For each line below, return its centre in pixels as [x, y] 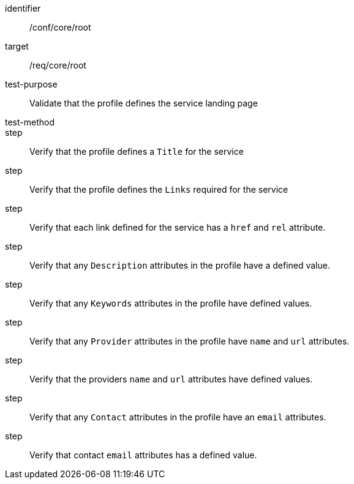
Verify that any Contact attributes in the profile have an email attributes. [178, 417]
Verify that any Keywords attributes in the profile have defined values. [171, 303]
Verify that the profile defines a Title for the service [137, 151]
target [17, 46]
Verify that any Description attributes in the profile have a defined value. [180, 265]
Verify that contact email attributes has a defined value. [143, 455]
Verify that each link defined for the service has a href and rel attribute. [178, 227]
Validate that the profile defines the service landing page [144, 103]
